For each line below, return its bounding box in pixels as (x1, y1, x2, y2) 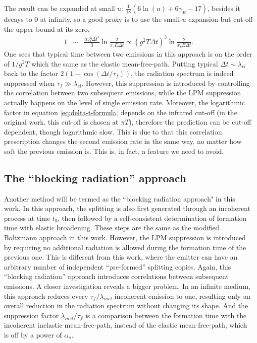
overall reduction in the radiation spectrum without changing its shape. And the (4, 300, 248, 311)
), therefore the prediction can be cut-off (129, 117, 252, 127)
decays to (4, 14, 32, 24)
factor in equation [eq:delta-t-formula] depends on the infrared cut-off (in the (4, 107, 237, 117)
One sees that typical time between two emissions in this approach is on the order (4, 48, 253, 59)
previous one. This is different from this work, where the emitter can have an (4, 252, 238, 262)
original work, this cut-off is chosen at (4, 117, 119, 127)
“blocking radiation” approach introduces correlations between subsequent (4, 271, 229, 281)
